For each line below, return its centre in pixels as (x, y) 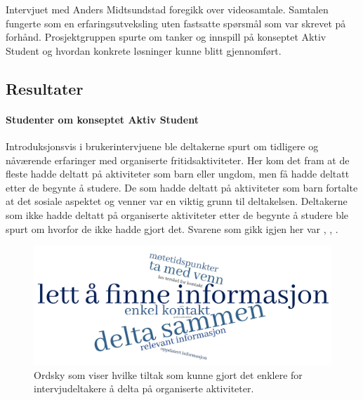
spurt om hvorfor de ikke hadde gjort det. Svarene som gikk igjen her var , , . (172, 228)
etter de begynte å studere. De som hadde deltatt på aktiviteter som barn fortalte (182, 187)
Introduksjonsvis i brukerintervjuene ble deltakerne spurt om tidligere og (162, 146)
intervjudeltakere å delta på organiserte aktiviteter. (144, 388)
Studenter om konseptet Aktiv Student (102, 119)
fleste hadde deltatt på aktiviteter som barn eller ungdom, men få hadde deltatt (178, 174)
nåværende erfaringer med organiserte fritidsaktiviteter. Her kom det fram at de (178, 160)
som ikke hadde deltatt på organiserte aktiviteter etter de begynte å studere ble (177, 214)
